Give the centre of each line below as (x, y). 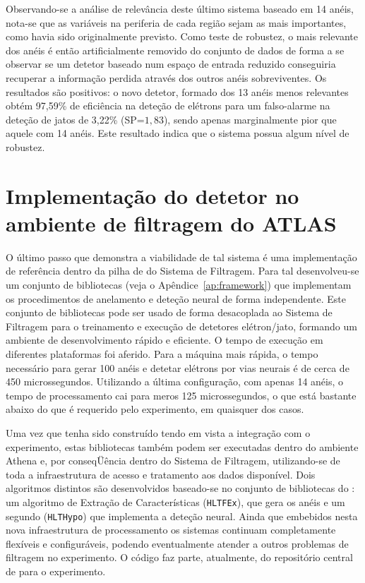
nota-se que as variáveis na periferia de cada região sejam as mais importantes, (176, 22)
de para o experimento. (56, 571)
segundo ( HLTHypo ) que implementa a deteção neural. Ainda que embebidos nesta (182, 516)
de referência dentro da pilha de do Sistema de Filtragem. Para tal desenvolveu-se (182, 271)
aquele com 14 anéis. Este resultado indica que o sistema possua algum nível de (178, 133)
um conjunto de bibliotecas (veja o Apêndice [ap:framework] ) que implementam (179, 285)
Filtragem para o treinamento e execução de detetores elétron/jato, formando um (181, 326)
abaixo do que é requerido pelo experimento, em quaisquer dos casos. (155, 409)
